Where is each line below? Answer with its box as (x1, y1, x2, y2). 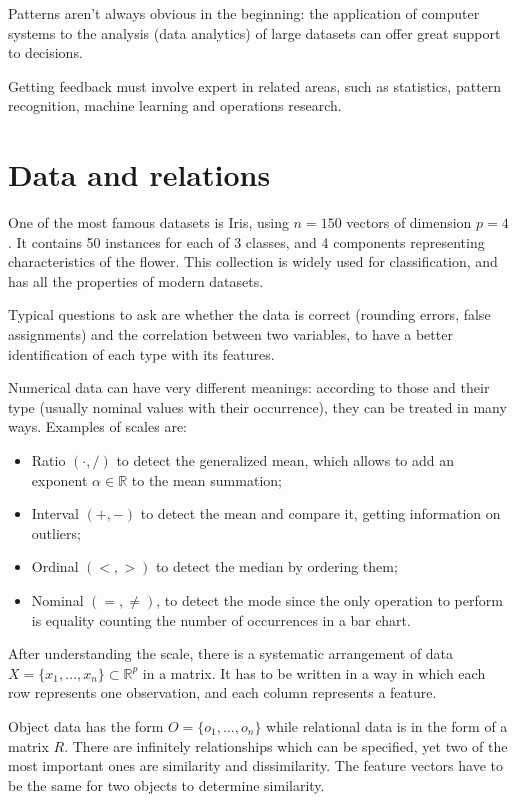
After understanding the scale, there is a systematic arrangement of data (8, 643, 454, 664)
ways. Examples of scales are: (8, 416, 188, 437)
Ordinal (31, 556, 79, 577)
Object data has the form (8, 715, 164, 736)
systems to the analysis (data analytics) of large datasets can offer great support (8, 22, 501, 43)
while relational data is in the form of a (266, 715, 508, 736)
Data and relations (8, 154, 271, 195)
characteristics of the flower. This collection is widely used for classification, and (8, 251, 498, 272)
